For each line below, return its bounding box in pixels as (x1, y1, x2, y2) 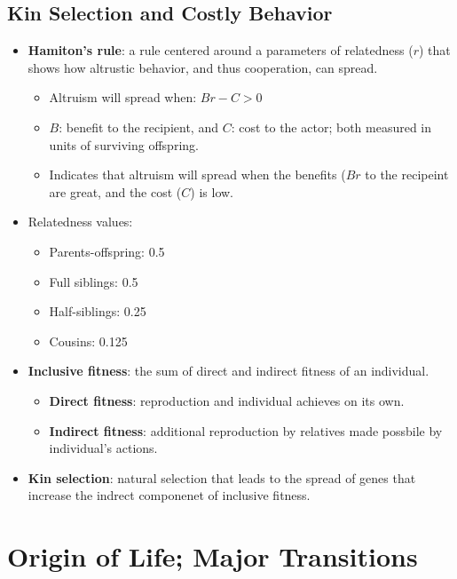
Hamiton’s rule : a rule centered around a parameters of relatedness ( (28, 41, 414, 59)
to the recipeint (365, 165, 449, 184)
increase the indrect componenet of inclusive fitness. (28, 486, 311, 504)
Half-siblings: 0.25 (49, 302, 146, 321)
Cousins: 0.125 (49, 331, 128, 350)
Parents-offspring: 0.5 (49, 242, 165, 260)
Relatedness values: (28, 212, 133, 231)
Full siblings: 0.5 (49, 272, 138, 290)
